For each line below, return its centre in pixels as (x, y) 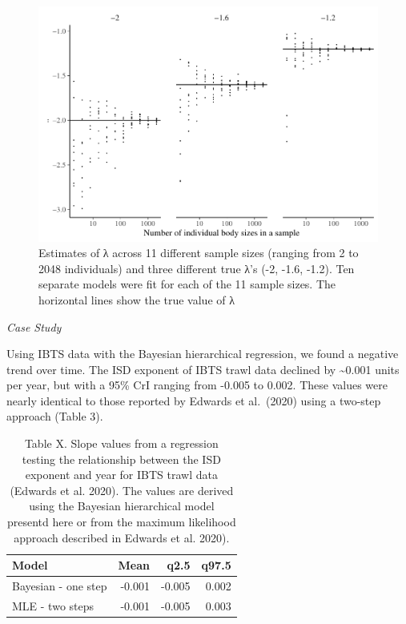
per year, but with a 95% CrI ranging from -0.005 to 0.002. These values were (197, 385)
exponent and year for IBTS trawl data (121, 475)
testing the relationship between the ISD (121, 459)
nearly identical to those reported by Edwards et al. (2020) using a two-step (194, 400)
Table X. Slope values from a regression (121, 443)
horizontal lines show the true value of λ (137, 299)
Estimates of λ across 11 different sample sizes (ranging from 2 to (199, 253)
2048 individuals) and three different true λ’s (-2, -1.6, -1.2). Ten (197, 268)
